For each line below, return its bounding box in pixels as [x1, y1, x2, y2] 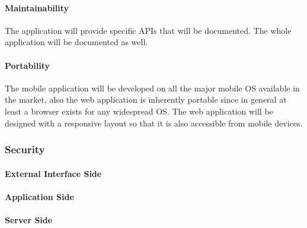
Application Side [5, 190, 74, 202]
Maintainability [5, 1, 69, 14]
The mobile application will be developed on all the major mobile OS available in [5, 81, 300, 94]
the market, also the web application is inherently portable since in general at [5, 93, 287, 106]
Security [5, 142, 45, 157]
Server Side [5, 213, 53, 226]
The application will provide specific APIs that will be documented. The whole [5, 24, 292, 36]
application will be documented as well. [5, 36, 148, 48]
